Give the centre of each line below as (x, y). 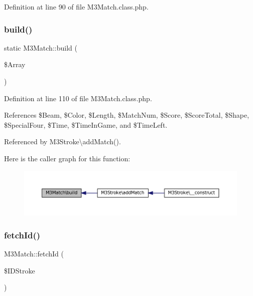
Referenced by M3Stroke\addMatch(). (62, 141)
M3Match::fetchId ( (34, 254)
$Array (15, 64)
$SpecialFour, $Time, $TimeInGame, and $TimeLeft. (86, 124)
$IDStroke (20, 270)
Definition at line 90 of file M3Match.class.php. (76, 7)
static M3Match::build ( (41, 47)
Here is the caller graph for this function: (67, 158)
